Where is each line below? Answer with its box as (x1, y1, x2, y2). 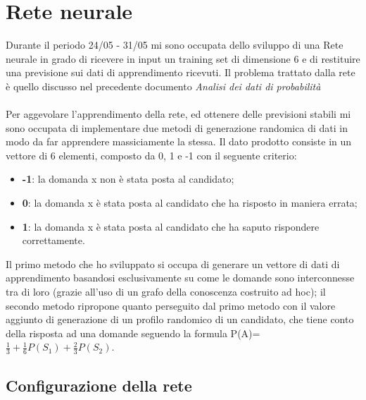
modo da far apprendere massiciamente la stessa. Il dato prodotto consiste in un (6, 134, 352, 149)
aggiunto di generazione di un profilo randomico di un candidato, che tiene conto (6, 312, 354, 327)
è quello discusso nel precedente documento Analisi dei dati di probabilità (6, 78, 321, 93)
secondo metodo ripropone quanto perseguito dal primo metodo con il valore (6, 298, 336, 313)
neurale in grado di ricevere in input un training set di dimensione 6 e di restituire (6, 51, 360, 66)
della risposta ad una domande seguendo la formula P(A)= (6, 325, 260, 340)
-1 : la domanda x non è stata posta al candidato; (22, 171, 234, 186)
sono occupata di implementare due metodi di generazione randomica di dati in (6, 120, 348, 135)
